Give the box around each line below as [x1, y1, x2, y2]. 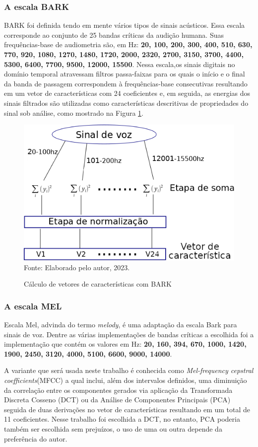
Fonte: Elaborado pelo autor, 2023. [24, 262, 130, 272]
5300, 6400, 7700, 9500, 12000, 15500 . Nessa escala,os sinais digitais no [4, 59, 235, 69]
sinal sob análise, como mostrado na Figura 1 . [4, 107, 143, 118]
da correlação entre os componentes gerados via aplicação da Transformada [4, 384, 233, 395]
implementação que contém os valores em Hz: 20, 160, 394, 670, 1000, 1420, [4, 339, 247, 349]
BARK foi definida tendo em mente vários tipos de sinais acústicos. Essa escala [4, 20, 245, 30]
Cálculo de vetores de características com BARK [24, 279, 172, 289]
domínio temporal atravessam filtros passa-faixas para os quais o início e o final [4, 69, 245, 79]
